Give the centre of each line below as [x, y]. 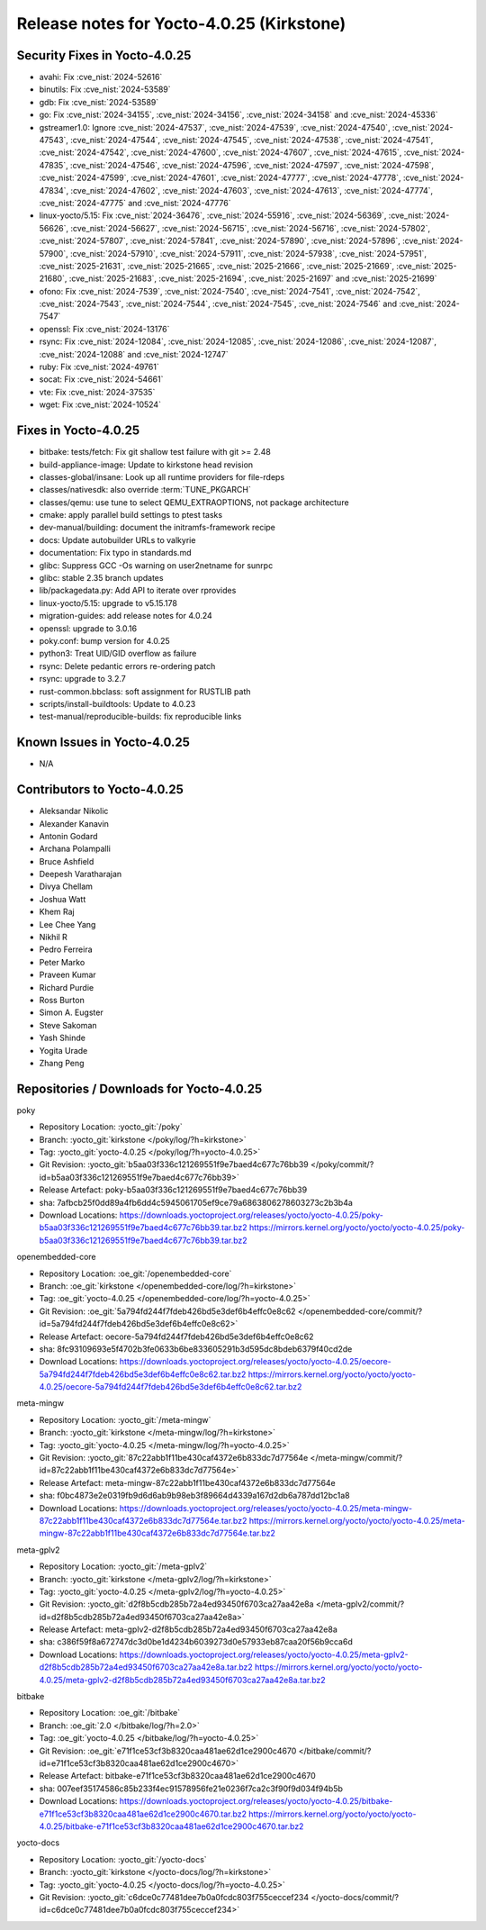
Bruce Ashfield [67, 861]
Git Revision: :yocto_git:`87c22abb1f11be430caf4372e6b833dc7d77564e [174, 1458]
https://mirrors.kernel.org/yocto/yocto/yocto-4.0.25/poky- [357, 1228]
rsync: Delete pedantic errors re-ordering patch [127, 666]
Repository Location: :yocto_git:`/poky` [111, 1127]
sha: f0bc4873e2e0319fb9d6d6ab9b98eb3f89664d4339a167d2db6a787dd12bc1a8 [194, 1496]
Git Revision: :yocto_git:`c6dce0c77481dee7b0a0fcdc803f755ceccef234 [174, 1897]
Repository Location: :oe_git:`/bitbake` [110, 1713]
